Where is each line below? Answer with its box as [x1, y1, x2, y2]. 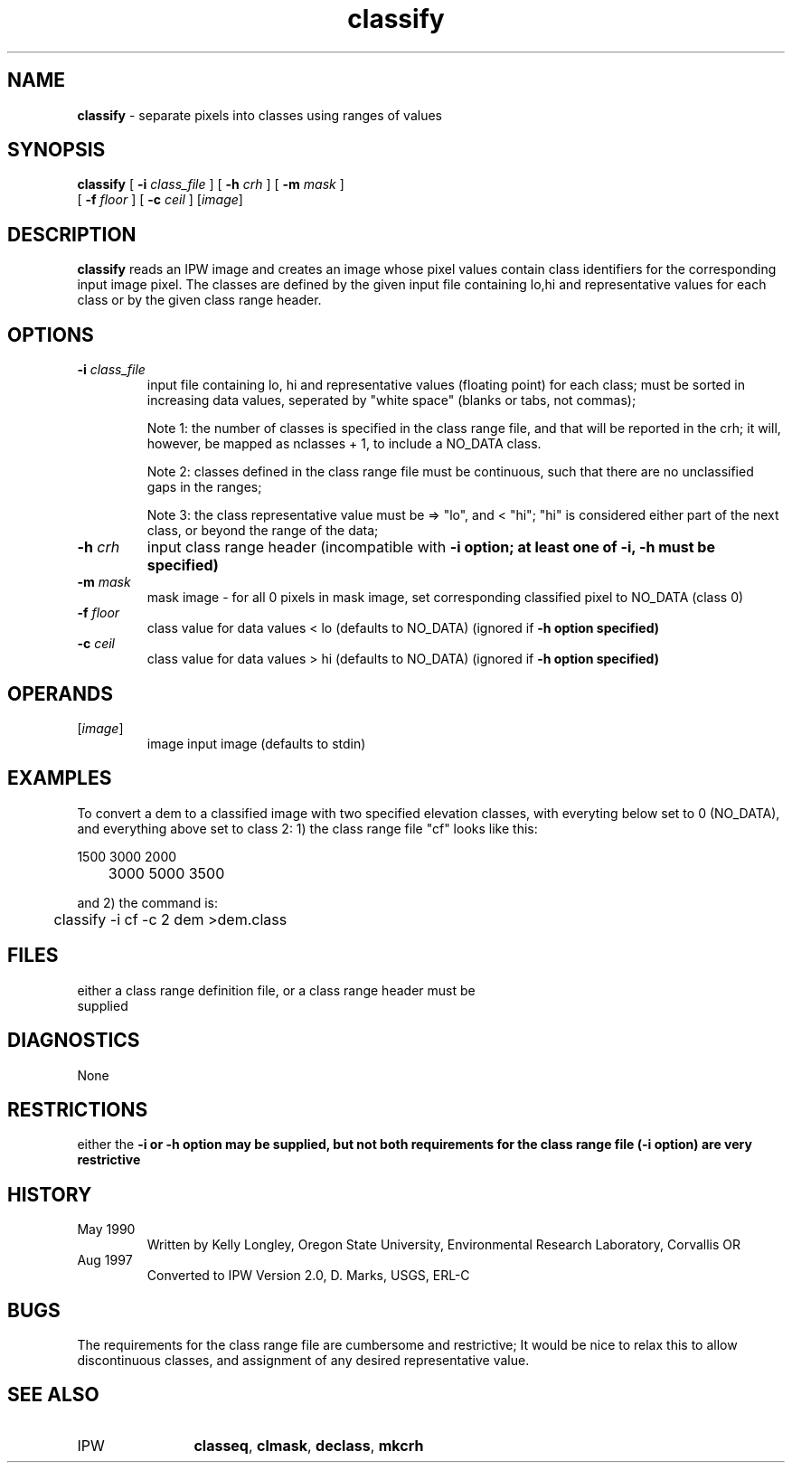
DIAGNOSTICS [7, 1029, 140, 1052]
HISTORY [7, 1183, 92, 1206]
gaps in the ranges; [146, 479, 262, 495]
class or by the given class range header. [77, 292, 322, 308]
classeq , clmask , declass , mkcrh [193, 1436, 424, 1455]
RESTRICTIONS [7, 1098, 148, 1121]
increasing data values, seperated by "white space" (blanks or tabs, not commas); [146, 392, 636, 409]
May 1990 [77, 1221, 136, 1238]
